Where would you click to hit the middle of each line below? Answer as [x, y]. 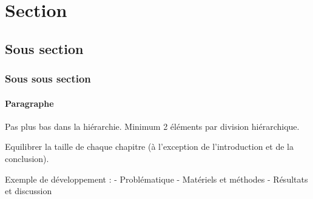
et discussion [29, 191]
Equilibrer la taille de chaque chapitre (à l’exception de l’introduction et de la [149, 147]
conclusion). [27, 158]
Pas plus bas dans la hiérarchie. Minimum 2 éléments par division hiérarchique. [152, 126]
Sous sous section [48, 79]
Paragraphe [29, 103]
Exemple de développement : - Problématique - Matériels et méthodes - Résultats [156, 179]
